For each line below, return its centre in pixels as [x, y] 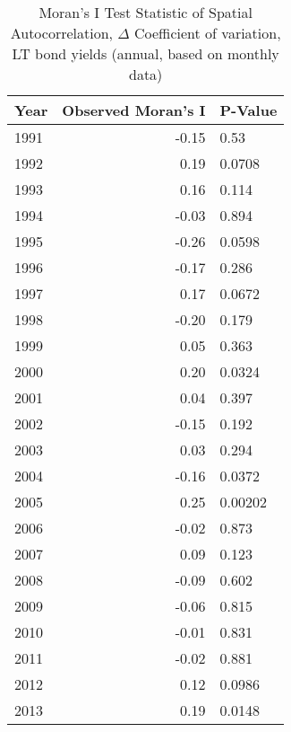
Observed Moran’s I [134, 110]
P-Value [248, 110]
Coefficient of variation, [208, 33]
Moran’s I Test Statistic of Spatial [145, 12]
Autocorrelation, [62, 33]
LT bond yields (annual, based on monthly [145, 53]
